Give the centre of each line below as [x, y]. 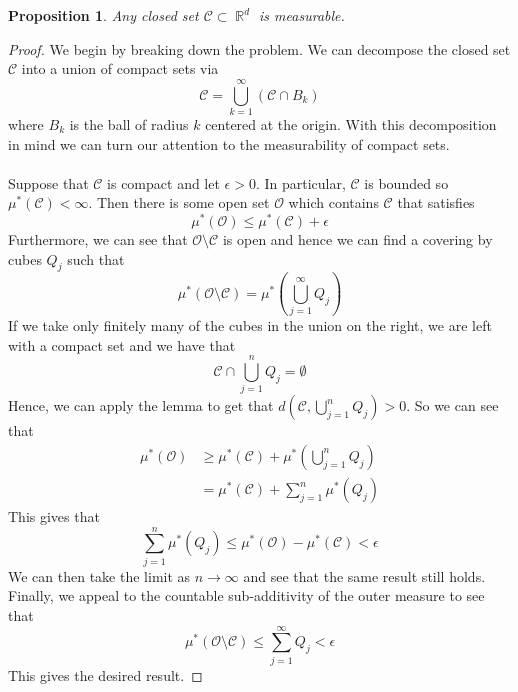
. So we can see [452, 405]
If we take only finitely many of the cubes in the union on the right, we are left [250, 325]
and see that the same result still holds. [364, 575]
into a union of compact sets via [120, 68]
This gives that [54, 516]
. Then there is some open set [179, 202]
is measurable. [302, 15]
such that [96, 258]
